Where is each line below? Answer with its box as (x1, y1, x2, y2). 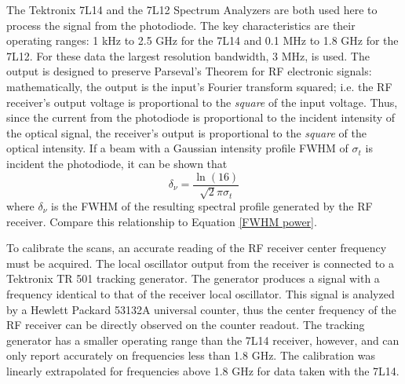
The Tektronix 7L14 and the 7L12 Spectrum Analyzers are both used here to (6, 2, 378, 17)
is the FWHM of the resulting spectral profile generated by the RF (50, 197, 373, 214)
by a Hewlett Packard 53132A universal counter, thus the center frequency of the (6, 301, 396, 317)
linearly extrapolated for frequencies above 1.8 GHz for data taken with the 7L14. (6, 362, 400, 379)
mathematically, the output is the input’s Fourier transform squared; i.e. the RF (6, 78, 392, 94)
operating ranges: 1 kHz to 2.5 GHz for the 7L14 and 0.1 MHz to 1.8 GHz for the (6, 32, 399, 49)
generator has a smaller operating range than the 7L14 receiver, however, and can (6, 331, 400, 348)
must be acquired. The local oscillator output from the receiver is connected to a (6, 254, 394, 271)
